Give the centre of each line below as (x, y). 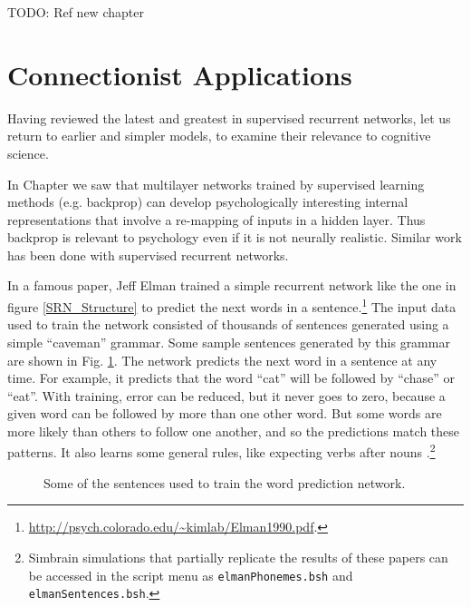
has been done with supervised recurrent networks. (148, 255)
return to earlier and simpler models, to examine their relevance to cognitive (219, 136)
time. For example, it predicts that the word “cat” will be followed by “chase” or (231, 378)
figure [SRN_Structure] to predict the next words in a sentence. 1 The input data (232, 305)
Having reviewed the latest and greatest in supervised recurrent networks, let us (229, 117)
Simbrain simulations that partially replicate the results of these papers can (238, 557)
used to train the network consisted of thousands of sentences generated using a (228, 324)
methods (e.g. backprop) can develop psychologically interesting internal (208, 202)
